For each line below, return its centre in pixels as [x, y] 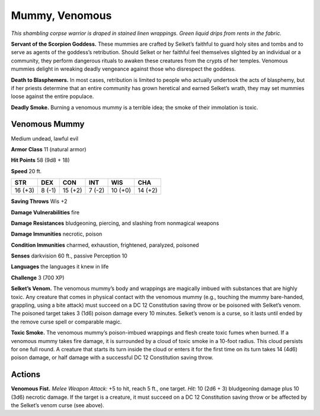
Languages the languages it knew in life [60, 266]
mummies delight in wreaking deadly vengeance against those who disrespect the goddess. [124, 69]
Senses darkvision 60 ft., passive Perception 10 [69, 256]
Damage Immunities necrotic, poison [57, 234]
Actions [26, 375]
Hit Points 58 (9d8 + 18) [41, 160]
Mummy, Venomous [61, 15]
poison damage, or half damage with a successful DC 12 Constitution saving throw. [112, 358]
